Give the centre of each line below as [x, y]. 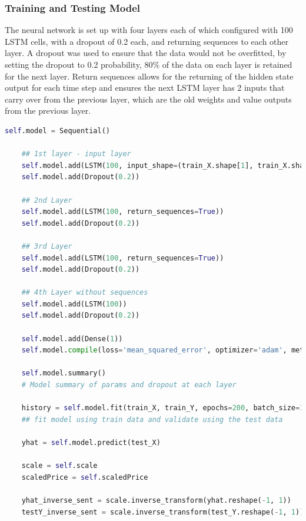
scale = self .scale [59, 466]
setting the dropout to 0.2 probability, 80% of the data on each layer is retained [149, 64]
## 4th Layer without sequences [85, 293]
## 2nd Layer [47, 200]
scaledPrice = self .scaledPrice [85, 477]
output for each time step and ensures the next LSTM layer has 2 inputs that [145, 88]
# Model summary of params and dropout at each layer [129, 385]
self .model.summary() [64, 373]
